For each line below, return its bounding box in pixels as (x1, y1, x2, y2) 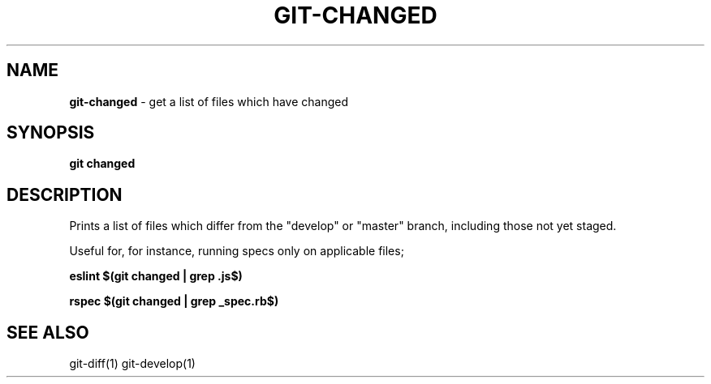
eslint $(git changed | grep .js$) (69, 269, 243, 284)
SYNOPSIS (6, 122, 95, 143)
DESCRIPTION (6, 184, 123, 205)
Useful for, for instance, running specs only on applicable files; (69, 244, 404, 258)
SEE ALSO (6, 322, 89, 343)
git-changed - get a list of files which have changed (69, 94, 349, 109)
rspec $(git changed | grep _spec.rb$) (69, 294, 279, 309)
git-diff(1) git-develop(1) (69, 356, 196, 371)
